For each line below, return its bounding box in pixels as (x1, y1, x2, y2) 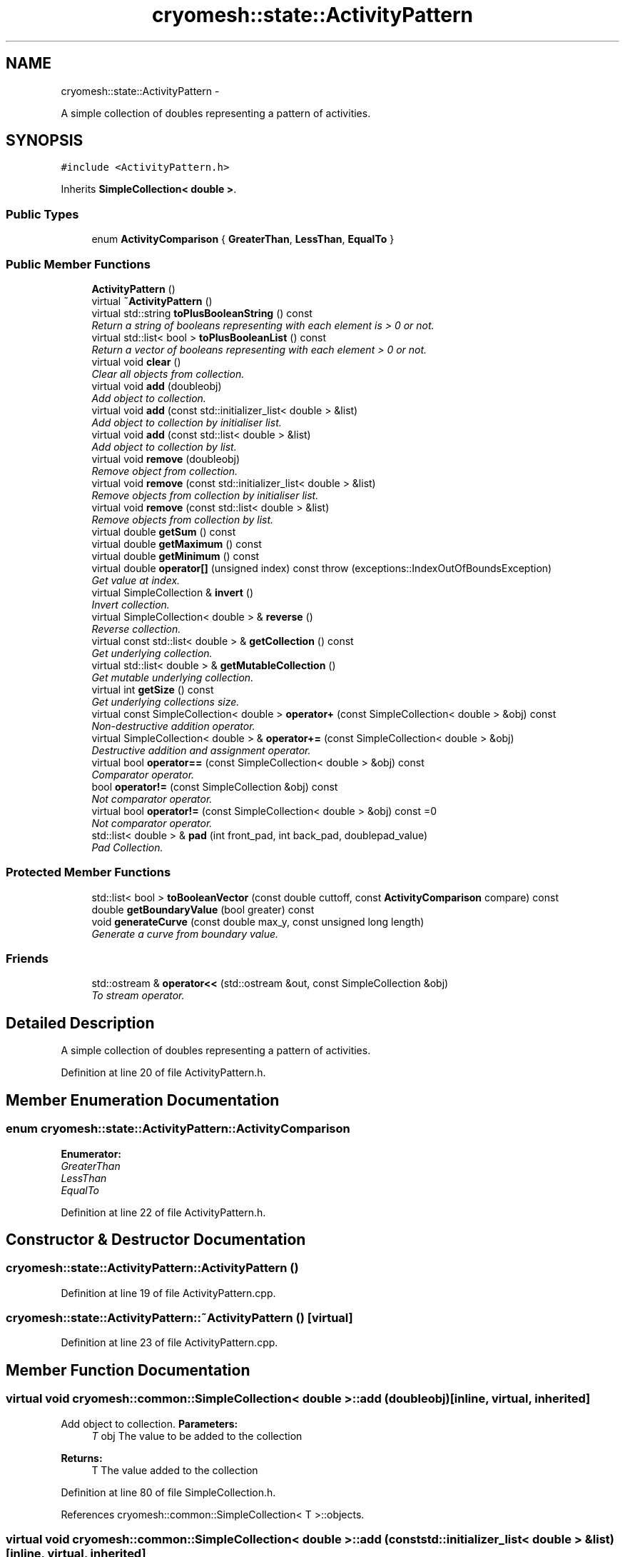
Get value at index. (91, 574, 181, 586)
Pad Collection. (91, 841, 163, 853)
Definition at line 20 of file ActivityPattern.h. (61, 1066, 266, 1079)
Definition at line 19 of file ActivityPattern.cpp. (61, 1286, 276, 1299)
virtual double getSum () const (91, 525, 236, 538)
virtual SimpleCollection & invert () (91, 586, 254, 599)
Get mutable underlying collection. (91, 671, 254, 684)
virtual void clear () (91, 355, 181, 368)
